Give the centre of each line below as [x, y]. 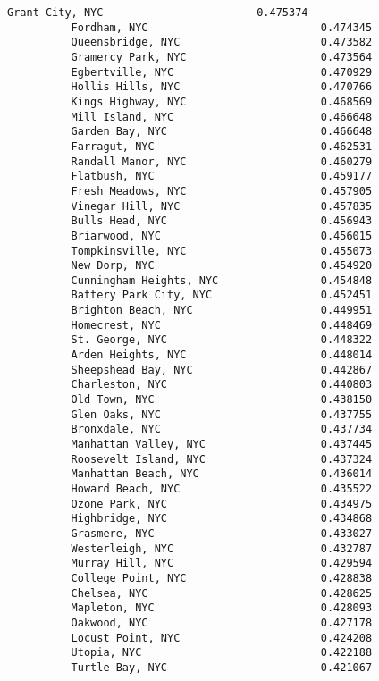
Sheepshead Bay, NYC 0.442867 [222, 370]
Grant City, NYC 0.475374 [158, 13]
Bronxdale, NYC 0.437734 [222, 429]
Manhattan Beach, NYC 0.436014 [222, 474]
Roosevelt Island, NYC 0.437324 [222, 459]
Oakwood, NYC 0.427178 [222, 622]
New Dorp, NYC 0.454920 [222, 266]
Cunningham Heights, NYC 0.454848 [222, 280]
